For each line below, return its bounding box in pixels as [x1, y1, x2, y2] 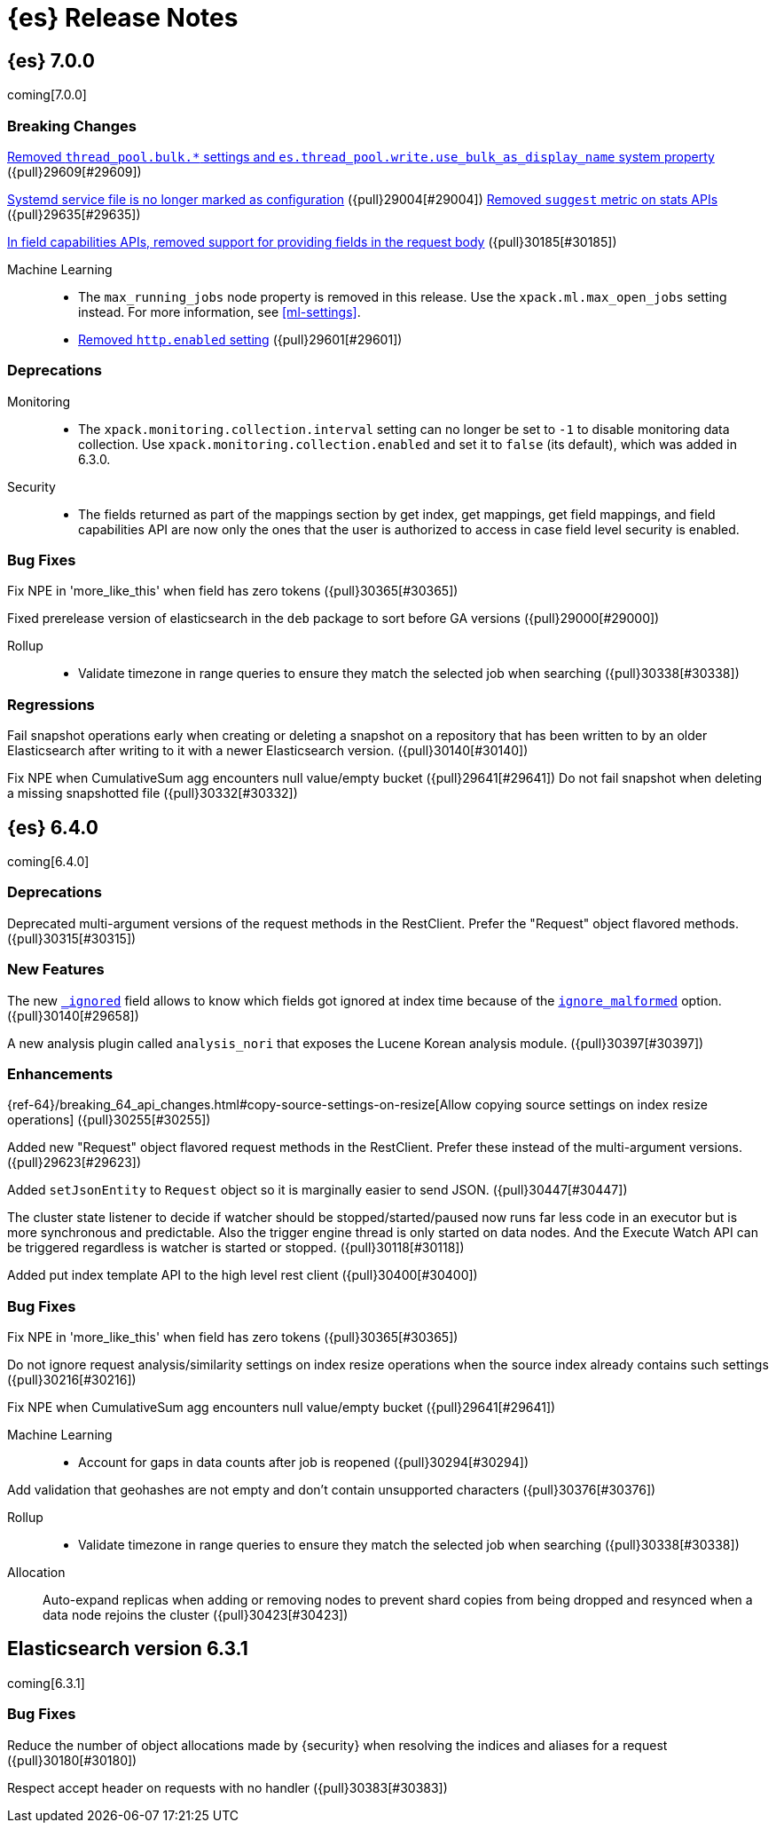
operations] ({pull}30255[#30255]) [7, 1112, 211, 1128]
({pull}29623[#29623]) [7, 1155, 142, 1171]
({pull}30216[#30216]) [7, 1372, 137, 1388]
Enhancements [7, 1064, 114, 1083]
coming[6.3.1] [7, 1675, 85, 1691]
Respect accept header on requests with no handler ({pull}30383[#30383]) [7, 1779, 448, 1795]
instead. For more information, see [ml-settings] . [78, 304, 361, 319]
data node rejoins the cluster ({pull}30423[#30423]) [43, 1607, 349, 1623]
